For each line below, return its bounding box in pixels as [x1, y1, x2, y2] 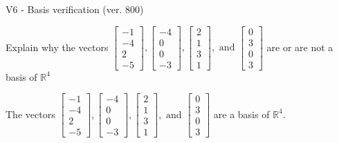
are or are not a [266, 39, 333, 54]
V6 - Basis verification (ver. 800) [6, 2, 144, 16]
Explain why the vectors [6, 39, 109, 54]
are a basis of [213, 106, 270, 121]
